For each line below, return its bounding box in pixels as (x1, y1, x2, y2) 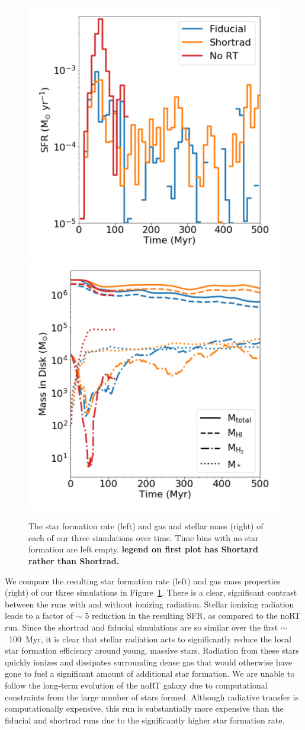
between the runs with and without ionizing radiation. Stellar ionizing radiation (5, 597, 294, 610)
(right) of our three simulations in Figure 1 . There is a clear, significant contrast (5, 586, 297, 599)
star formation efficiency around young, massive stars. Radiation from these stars (5, 644, 299, 657)
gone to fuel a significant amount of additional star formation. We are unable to (5, 667, 295, 680)
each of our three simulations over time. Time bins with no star (28, 531, 259, 544)
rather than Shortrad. (28, 554, 120, 567)
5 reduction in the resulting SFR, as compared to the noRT (85, 609, 301, 622)
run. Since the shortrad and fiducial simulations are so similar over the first (5, 620, 278, 633)
